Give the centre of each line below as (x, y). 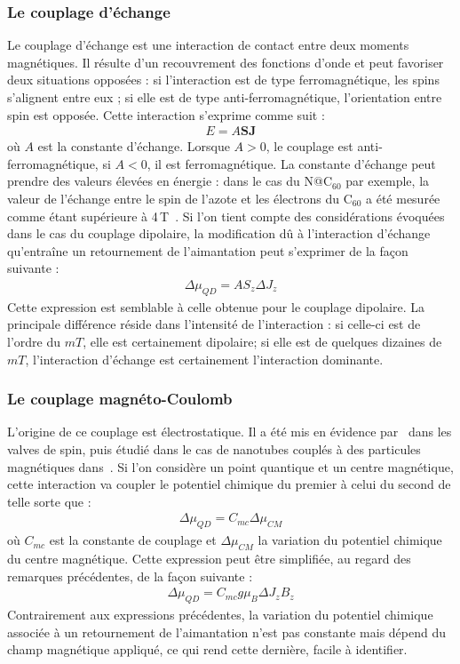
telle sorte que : (49, 501)
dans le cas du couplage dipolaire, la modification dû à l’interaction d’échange (219, 233)
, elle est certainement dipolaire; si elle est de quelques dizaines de (262, 341)
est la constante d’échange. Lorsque (134, 146)
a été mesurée (403, 198)
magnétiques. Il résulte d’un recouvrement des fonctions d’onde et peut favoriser (226, 62)
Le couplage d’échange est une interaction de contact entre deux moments (208, 45)
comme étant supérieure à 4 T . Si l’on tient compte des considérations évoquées (226, 216)
